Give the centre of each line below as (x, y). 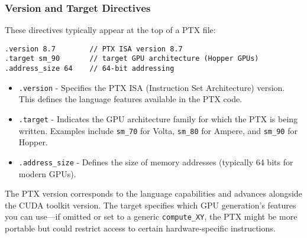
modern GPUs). (47, 173)
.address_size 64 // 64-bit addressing (90, 69)
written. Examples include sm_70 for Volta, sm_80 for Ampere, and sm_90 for (158, 130)
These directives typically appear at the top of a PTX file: (110, 30)
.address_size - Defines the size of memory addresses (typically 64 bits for (156, 162)
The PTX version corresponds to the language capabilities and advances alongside (153, 193)
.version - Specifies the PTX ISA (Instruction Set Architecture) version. (152, 87)
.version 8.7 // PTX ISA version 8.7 (94, 49)
